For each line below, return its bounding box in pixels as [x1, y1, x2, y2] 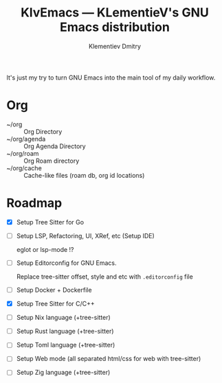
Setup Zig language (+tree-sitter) [16, 369, 111, 377]
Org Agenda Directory [23, 142, 87, 150]
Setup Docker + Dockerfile [16, 286, 92, 294]
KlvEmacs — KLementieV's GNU [21, 5, 209, 21]
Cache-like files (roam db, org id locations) [23, 171, 145, 179]
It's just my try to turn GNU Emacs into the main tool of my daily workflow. [6, 73, 216, 82]
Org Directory [23, 127, 63, 135]
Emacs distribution [60, 19, 170, 35]
